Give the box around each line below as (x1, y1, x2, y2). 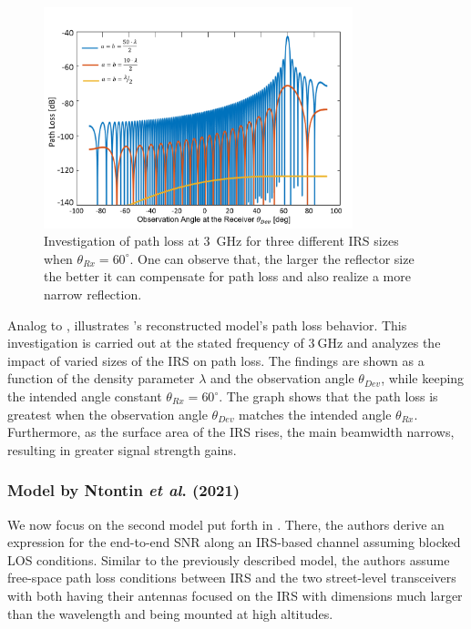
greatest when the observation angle (7, 404, 208, 423)
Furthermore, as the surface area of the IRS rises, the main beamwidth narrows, (7, 422, 455, 441)
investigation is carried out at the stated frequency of (7, 333, 304, 352)
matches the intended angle (239, 404, 392, 423)
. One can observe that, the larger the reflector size (129, 249, 415, 268)
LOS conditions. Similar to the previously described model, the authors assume (7, 550, 450, 569)
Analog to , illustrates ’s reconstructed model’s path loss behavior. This (7, 315, 407, 334)
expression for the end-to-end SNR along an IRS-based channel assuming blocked (7, 533, 461, 552)
